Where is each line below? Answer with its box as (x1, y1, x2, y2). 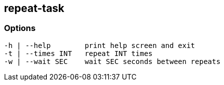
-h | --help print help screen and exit (4, 41, 195, 49)
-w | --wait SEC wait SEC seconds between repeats (4, 57, 220, 65)
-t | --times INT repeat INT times (4, 49, 153, 57)
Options (4, 23, 36, 33)
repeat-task (4, 2, 64, 14)
